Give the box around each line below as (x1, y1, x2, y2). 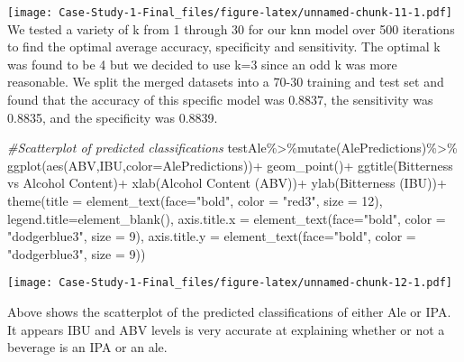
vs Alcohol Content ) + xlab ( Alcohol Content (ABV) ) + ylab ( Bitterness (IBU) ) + (7, 173, 447, 192)
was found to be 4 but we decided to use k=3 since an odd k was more (7, 54, 397, 73)
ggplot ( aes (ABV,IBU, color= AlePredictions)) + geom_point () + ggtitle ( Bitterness (7, 155, 453, 174)
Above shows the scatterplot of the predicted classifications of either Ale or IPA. (7, 302, 451, 321)
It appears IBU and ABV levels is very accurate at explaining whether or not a (7, 320, 445, 339)
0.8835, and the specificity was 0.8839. (7, 107, 218, 126)
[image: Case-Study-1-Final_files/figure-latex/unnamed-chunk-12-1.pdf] (7, 276, 452, 290)
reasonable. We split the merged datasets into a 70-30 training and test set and (7, 72, 444, 91)
